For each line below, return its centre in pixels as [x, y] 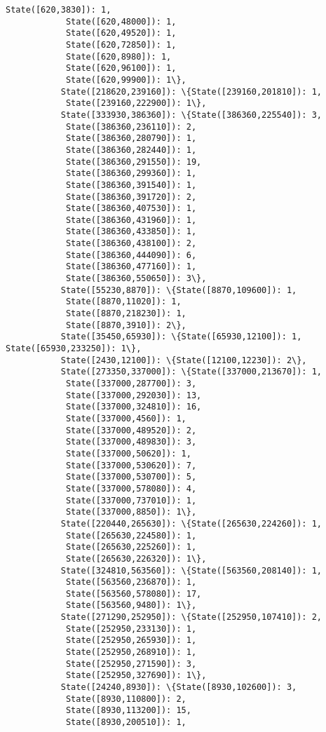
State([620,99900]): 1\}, [126, 80]
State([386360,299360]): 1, [131, 174]
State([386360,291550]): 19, [134, 162]
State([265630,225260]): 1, [131, 547]
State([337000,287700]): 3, [131, 384]
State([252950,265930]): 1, [131, 640]
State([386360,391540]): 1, [131, 185]
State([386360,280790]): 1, [131, 138]
